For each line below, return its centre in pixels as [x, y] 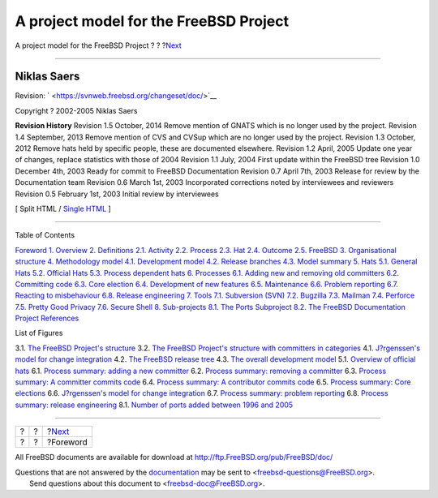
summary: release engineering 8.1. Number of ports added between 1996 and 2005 [154, 405]
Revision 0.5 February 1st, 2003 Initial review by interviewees [117, 194]
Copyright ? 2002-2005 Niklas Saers [76, 110]
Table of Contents [45, 235]
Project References [47, 318]
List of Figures [39, 333]
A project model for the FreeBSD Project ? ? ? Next [98, 45]
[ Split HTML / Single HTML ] [63, 208]
